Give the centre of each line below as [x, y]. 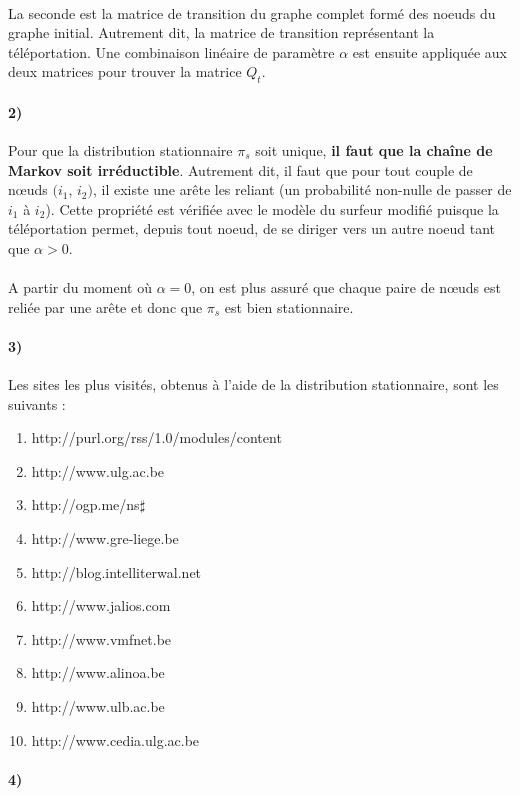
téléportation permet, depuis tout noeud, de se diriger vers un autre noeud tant [252, 228]
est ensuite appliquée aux [429, 51]
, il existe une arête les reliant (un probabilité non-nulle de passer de [302, 189]
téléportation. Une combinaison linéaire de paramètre [171, 51]
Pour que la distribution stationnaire [120, 149]
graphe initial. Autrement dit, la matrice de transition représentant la [221, 32]
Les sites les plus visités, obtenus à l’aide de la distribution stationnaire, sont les [253, 384]
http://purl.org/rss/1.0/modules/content [156, 437]
